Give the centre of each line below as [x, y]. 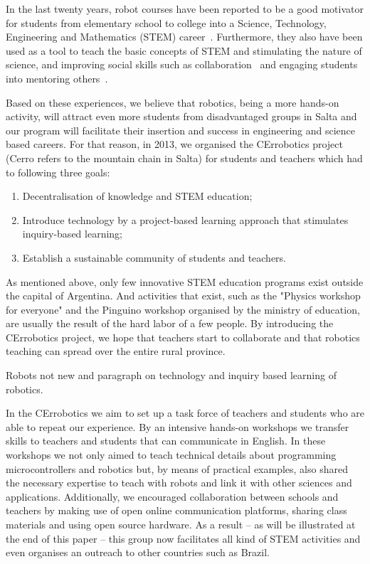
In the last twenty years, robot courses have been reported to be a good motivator [185, 9]
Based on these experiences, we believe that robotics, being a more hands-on [173, 102]
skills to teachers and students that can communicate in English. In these [166, 441]
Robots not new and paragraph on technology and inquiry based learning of [171, 375]
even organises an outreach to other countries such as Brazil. [138, 552]
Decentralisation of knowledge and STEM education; [137, 196]
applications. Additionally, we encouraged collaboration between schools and [172, 496]
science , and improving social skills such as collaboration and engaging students [182, 64]
